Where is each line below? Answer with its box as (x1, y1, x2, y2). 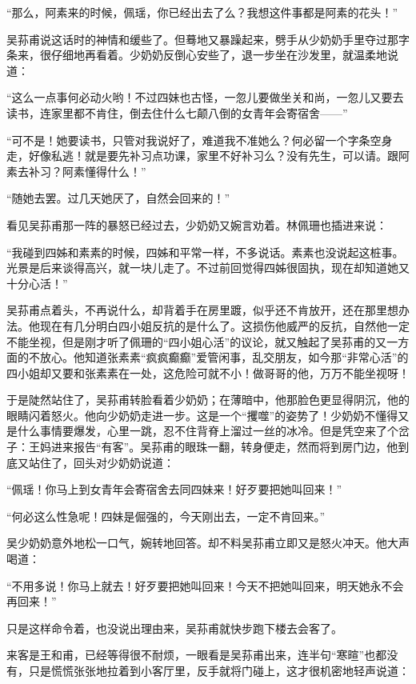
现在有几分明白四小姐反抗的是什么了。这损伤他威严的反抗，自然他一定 (39, 317, 410, 334)
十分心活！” (6, 274, 68, 291)
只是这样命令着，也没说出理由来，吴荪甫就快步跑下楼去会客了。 (6, 619, 342, 636)
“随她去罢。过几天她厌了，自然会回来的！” (6, 190, 230, 206)
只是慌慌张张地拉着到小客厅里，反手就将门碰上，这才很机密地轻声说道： (28, 662, 410, 678)
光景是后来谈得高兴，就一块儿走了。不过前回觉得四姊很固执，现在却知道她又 (6, 259, 410, 276)
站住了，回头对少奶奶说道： (28, 454, 174, 470)
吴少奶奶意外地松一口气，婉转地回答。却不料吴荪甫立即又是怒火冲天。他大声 (6, 534, 410, 551)
